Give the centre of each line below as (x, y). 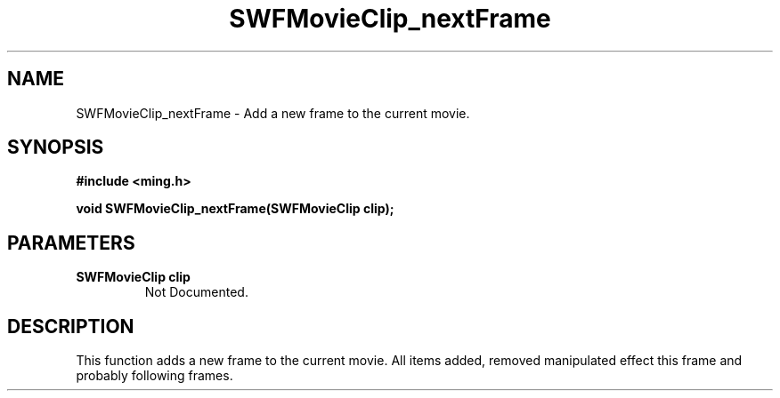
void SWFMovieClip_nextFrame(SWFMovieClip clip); (235, 209)
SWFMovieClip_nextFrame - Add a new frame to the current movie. (273, 113)
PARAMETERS (71, 243)
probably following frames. (154, 376)
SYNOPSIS (56, 147)
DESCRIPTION (71, 326)
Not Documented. (196, 292)
